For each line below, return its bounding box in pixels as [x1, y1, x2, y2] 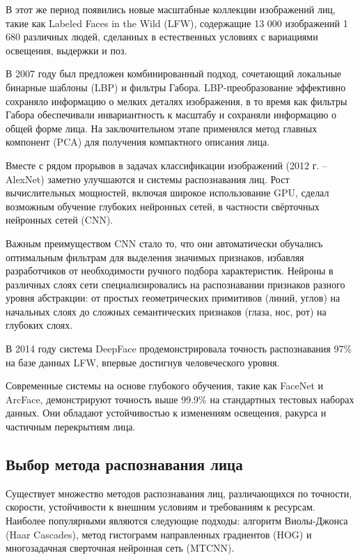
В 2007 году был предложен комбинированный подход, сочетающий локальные [6, 66, 342, 81]
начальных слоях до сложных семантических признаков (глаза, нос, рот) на [6, 304, 327, 318]
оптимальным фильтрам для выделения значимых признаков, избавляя [6, 249, 304, 264]
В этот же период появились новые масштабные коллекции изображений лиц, [6, 2, 336, 16]
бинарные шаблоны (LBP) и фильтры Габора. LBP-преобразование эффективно [6, 79, 346, 94]
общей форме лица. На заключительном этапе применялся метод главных [6, 120, 318, 135]
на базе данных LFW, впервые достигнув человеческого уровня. [6, 355, 280, 369]
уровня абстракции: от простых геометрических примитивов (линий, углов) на [6, 290, 341, 305]
